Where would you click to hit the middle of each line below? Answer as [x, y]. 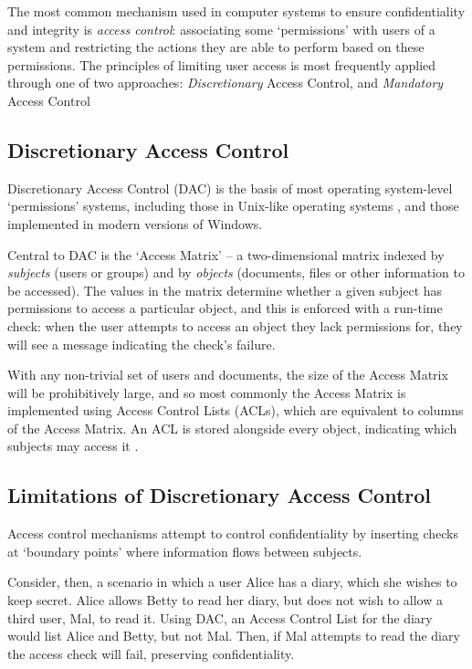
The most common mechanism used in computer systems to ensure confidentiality [236, 11]
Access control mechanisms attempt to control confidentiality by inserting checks [233, 533]
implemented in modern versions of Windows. [135, 223]
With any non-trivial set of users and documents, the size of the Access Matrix [228, 375]
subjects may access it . [73, 446]
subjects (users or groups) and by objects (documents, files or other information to [236, 272]
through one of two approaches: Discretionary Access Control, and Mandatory [226, 83]
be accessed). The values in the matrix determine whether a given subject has [225, 290]
